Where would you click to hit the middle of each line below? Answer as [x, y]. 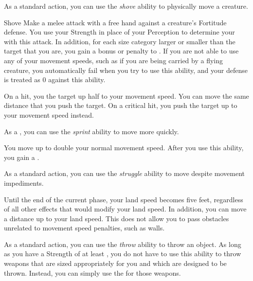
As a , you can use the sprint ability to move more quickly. [91, 131]
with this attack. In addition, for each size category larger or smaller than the [120, 41]
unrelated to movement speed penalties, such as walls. [84, 228]
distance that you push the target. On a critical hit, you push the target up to [121, 105]
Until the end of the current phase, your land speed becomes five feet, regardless [124, 199]
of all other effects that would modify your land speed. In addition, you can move [125, 209]
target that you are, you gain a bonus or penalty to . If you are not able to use [121, 51]
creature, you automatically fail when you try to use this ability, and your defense [126, 70]
